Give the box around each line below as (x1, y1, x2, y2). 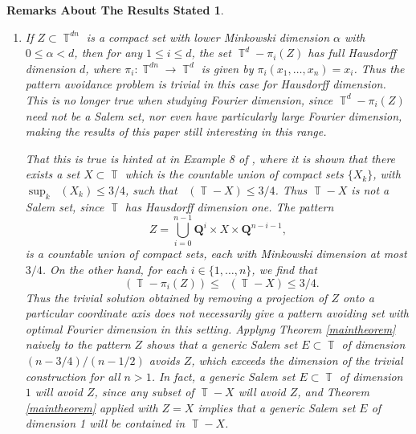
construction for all (25, 367, 120, 384)
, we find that (251, 261, 317, 278)
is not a (351, 181, 389, 198)
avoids (149, 352, 180, 369)
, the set (191, 44, 231, 61)
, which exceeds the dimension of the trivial (191, 352, 403, 369)
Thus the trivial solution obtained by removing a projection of (25, 289, 328, 305)
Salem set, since (25, 198, 104, 215)
